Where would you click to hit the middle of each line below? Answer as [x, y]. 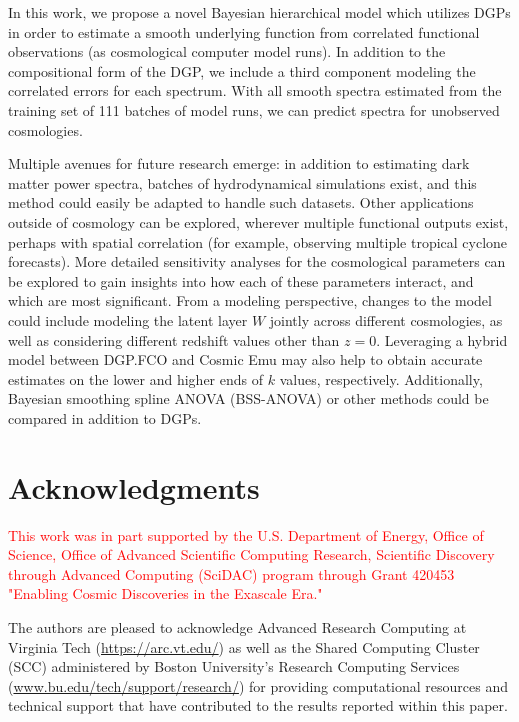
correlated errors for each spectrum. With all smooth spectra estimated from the [255, 90]
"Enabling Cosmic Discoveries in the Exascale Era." [165, 593]
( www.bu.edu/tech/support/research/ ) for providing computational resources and [258, 685]
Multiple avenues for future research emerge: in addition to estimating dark [239, 163]
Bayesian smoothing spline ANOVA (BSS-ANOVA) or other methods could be [248, 398]
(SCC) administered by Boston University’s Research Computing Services [234, 666]
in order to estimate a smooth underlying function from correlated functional [244, 31]
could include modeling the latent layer [128, 319]
